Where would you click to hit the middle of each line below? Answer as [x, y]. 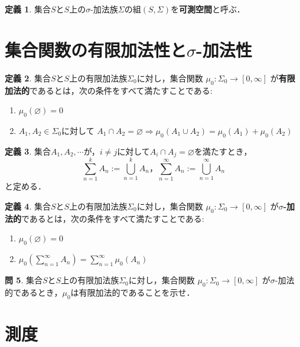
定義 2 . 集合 [28, 78]
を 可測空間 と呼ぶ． [208, 9]
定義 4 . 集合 [28, 206]
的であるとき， [34, 292]
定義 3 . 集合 [28, 151]
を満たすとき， [223, 151]
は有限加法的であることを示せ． [133, 292]
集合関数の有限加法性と [96, 49]
